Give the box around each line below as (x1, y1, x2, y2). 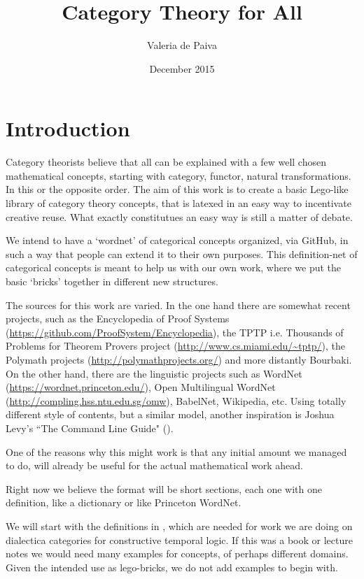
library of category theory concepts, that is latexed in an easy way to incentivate (6, 196, 351, 210)
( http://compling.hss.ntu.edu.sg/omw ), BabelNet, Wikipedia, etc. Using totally (6, 393, 346, 408)
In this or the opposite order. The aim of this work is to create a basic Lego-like (6, 182, 349, 196)
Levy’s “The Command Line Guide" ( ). (6, 420, 174, 435)
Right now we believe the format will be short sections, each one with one (6, 481, 322, 496)
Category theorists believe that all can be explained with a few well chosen (6, 155, 326, 169)
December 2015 (149, 61, 215, 76)
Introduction (6, 114, 130, 143)
